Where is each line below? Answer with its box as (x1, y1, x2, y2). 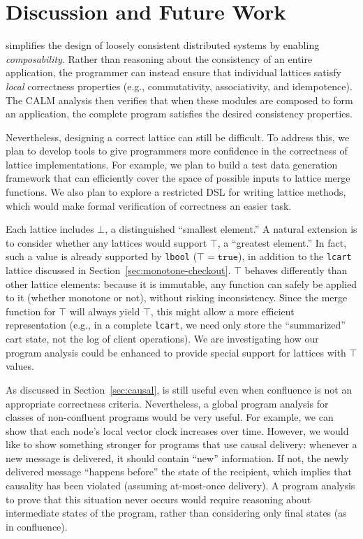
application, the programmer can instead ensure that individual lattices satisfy (6, 65, 341, 80)
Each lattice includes (6, 222, 94, 236)
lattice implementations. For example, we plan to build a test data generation (6, 157, 338, 171)
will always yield (69, 303, 140, 318)
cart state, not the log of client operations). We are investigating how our (6, 331, 319, 346)
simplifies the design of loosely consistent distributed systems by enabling (6, 38, 320, 52)
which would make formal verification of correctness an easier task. (6, 198, 292, 213)
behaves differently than (244, 263, 348, 278)
